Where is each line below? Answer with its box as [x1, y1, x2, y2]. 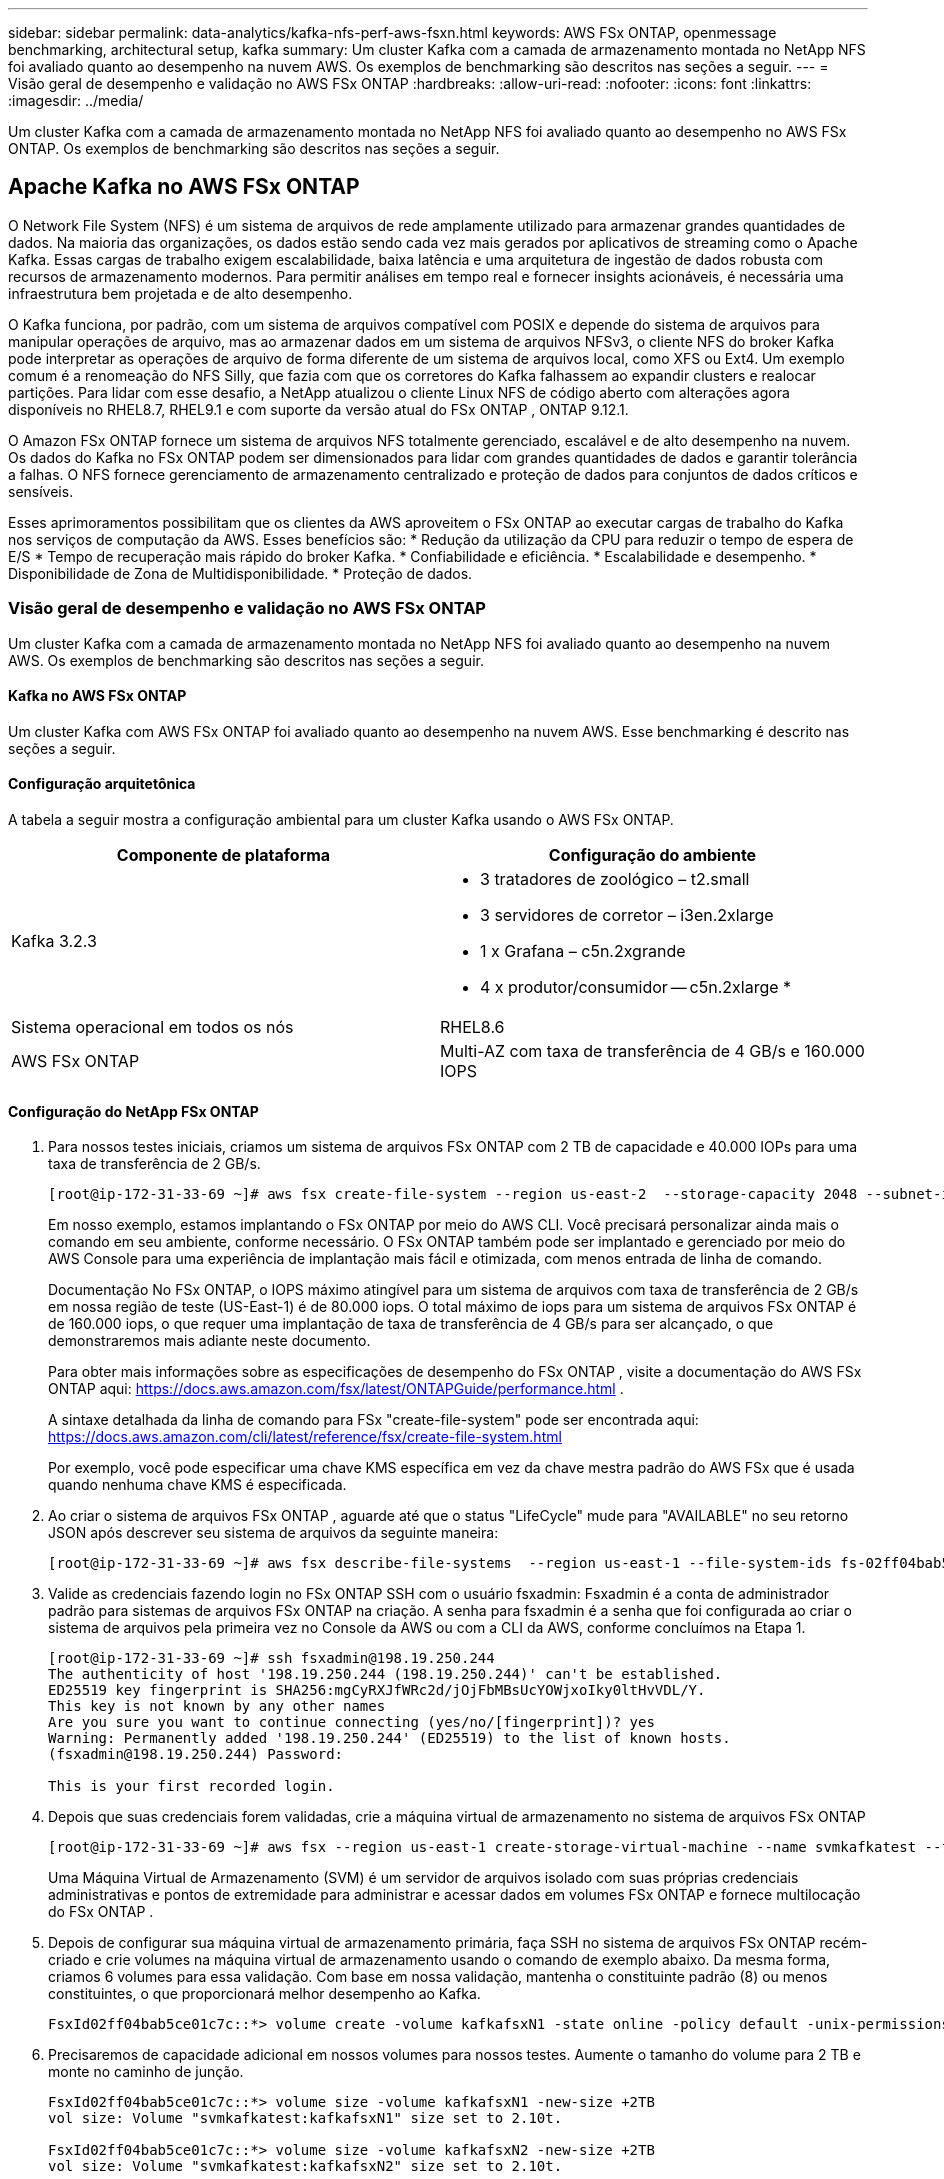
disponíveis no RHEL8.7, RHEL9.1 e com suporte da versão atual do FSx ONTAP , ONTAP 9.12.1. [8, 400, 629, 418]
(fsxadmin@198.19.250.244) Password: [48, 1746, 344, 1763]
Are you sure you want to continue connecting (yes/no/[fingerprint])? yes [48, 1714, 655, 1731]
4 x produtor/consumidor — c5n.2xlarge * [480, 977, 792, 998]
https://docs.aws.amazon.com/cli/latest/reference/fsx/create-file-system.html [48, 1428, 562, 1446]
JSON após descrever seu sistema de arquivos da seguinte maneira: [48, 1524, 499, 1542]
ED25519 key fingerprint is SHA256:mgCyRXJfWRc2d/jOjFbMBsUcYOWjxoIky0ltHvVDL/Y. [48, 1682, 706, 1699]
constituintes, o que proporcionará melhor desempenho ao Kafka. [48, 1985, 481, 2003]
